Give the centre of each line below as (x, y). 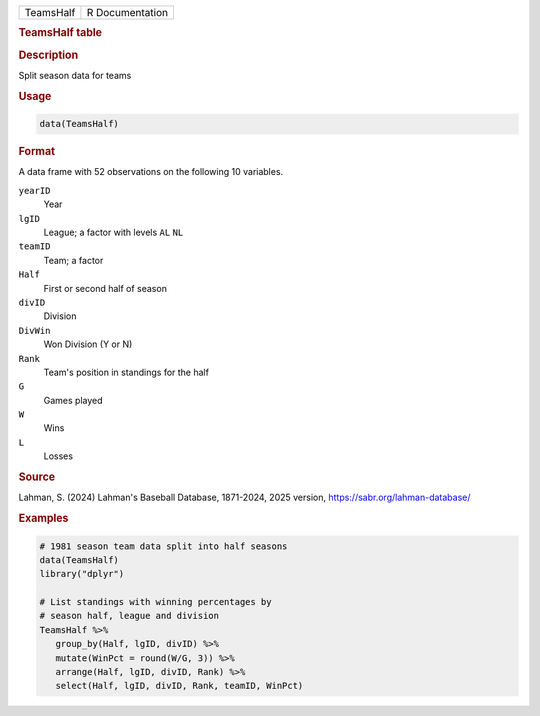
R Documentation (127, 12)
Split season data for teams (75, 75)
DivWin (34, 330)
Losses (58, 456)
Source (37, 477)
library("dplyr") (82, 574)
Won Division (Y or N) (88, 344)
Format (36, 152)
